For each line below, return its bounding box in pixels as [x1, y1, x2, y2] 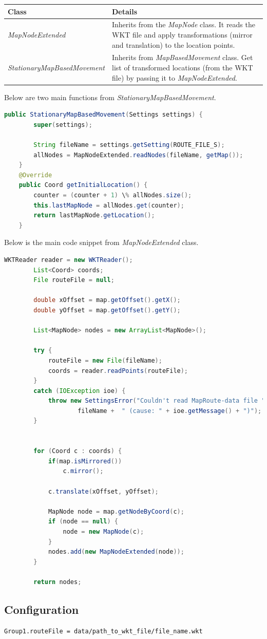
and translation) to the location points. [112, 39, 235, 50]
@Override [18, 171, 52, 179]
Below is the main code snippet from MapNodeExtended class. [4, 237, 199, 248]
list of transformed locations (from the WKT [112, 62, 253, 72]
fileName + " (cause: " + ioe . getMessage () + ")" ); [78, 407, 262, 415]
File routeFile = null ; [33, 276, 115, 284]
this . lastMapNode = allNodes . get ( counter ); [33, 201, 184, 209]
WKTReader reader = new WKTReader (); [4, 256, 133, 264]
